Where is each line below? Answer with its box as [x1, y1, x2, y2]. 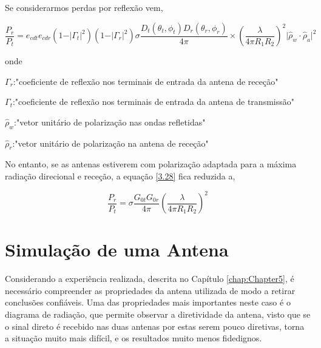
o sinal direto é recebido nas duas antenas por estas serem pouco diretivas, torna [5, 320, 305, 332]
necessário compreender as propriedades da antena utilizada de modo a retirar [5, 284, 296, 296]
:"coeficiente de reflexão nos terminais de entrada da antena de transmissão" [12, 95, 294, 108]
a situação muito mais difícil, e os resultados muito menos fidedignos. [5, 332, 262, 344]
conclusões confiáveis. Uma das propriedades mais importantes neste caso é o [5, 296, 291, 309]
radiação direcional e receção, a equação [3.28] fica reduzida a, [5, 170, 235, 182]
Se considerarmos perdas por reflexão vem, [5, 1, 163, 13]
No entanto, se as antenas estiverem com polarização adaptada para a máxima [5, 158, 297, 170]
